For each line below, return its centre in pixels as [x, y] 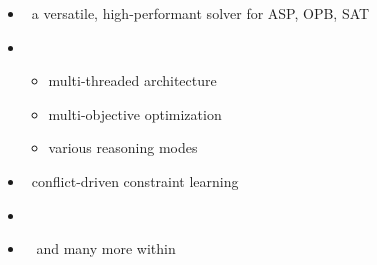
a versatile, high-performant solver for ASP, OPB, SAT [200, 13]
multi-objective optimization [135, 113]
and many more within [106, 248]
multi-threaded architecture [132, 80]
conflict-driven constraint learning [135, 180]
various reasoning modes [123, 147]
